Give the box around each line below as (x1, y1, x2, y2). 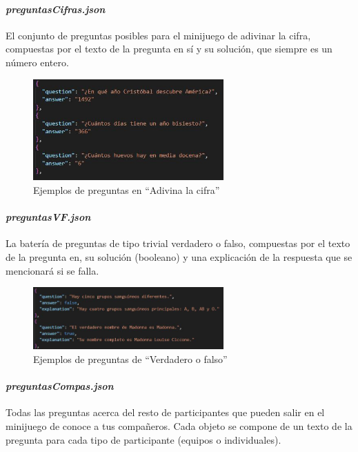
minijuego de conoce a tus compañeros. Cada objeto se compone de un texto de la (6, 419, 352, 433)
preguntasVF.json (6, 210, 91, 224)
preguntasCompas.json (6, 379, 114, 393)
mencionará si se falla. (6, 263, 99, 277)
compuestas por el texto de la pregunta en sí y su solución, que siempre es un (6, 41, 332, 56)
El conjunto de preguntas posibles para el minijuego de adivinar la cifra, (6, 28, 311, 42)
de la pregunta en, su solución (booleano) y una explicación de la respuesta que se (6, 250, 352, 264)
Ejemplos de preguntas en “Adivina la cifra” (33, 183, 220, 197)
